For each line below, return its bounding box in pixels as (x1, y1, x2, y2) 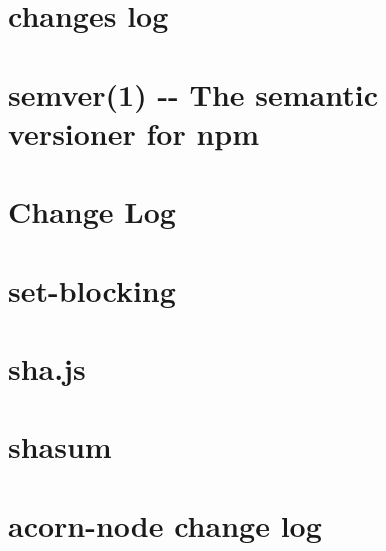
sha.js (8, 347, 86, 388)
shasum (8, 426, 112, 467)
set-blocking (8, 269, 176, 310)
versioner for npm (8, 112, 260, 153)
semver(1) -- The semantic (8, 73, 379, 114)
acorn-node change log (8, 504, 322, 545)
